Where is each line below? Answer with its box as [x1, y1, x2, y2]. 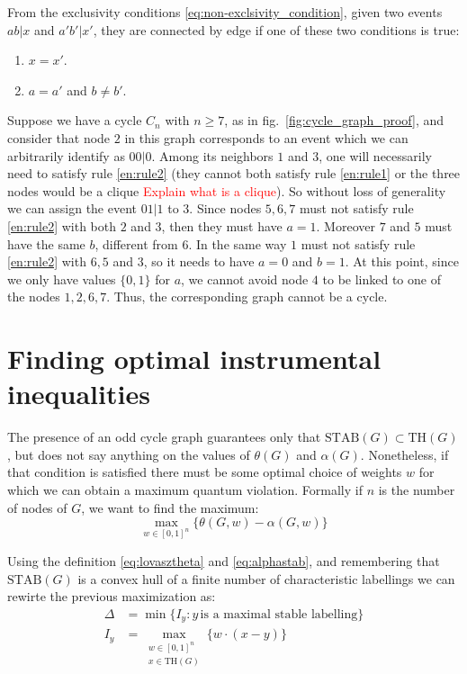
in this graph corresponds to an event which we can [124, 128, 409, 147]
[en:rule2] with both [7, 216, 117, 235]
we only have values [7, 269, 116, 288]
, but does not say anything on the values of [7, 445, 250, 463]
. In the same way [188, 234, 287, 253]
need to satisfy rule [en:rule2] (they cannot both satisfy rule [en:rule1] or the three [7, 164, 461, 183]
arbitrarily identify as [7, 146, 125, 165]
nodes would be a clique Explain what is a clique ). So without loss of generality [7, 181, 446, 200]
